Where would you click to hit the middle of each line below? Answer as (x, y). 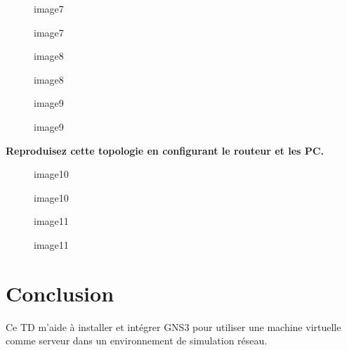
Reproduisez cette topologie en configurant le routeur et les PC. (165, 150)
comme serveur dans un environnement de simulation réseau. (137, 341)
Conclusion (60, 293)
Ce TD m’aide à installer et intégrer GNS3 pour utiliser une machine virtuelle (173, 326)
